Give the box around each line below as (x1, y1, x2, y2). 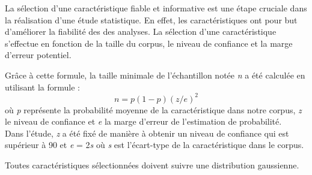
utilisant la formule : (5, 80, 80, 93)
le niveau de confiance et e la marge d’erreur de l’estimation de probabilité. (5, 115, 282, 128)
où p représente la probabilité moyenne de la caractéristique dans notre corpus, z (5, 103, 302, 116)
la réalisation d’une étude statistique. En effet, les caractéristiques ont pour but (5, 13, 298, 26)
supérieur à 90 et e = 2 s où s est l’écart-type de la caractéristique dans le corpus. (5, 138, 304, 151)
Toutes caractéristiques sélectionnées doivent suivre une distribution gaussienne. (5, 159, 299, 171)
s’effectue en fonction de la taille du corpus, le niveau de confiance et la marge (5, 37, 293, 49)
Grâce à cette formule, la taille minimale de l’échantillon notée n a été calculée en (5, 68, 305, 81)
